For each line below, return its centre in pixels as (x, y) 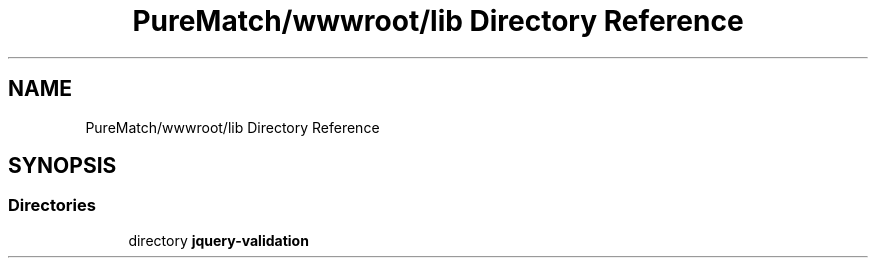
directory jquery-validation (218, 240)
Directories (52, 205)
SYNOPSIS (62, 166)
